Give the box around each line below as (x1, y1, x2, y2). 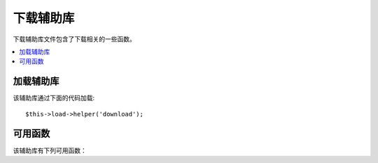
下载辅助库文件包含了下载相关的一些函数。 (13, 35, 136, 43)
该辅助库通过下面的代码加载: (13, 94, 95, 102)
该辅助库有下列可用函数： (13, 146, 87, 155)
